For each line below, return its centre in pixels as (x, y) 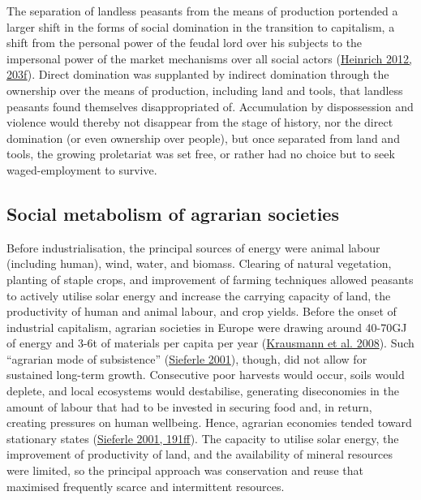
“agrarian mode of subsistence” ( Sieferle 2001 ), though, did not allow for (187, 358)
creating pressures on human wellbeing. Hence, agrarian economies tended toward (209, 422)
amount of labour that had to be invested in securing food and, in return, (189, 406)
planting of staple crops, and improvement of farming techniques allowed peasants (210, 279)
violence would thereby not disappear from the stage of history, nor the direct (200, 122)
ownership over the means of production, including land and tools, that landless (205, 90)
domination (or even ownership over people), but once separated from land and (203, 138)
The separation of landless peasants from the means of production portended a (202, 11)
